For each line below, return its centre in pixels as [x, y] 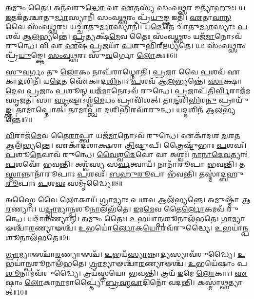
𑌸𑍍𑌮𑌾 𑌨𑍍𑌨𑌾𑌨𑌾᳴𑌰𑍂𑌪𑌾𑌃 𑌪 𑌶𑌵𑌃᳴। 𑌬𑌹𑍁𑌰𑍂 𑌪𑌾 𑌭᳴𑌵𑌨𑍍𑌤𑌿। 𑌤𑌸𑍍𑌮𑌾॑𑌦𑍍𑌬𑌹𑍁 [125, 173]
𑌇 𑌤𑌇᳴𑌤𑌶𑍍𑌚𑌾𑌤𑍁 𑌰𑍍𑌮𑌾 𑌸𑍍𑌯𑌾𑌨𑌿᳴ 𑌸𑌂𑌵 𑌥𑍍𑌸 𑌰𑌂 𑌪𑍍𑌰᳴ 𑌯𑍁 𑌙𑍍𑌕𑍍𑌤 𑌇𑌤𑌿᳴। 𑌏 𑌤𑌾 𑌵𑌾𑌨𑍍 [118, 17]
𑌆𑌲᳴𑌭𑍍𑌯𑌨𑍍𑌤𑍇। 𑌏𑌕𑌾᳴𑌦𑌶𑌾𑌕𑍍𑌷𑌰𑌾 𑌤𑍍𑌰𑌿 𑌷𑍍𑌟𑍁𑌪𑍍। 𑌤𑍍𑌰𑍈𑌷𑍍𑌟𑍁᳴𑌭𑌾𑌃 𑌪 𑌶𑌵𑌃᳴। [126, 145]
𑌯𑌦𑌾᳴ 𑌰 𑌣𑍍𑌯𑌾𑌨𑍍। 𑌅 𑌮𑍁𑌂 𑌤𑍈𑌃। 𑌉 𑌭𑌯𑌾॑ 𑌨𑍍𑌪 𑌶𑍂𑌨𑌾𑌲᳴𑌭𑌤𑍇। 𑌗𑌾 [130, 218]
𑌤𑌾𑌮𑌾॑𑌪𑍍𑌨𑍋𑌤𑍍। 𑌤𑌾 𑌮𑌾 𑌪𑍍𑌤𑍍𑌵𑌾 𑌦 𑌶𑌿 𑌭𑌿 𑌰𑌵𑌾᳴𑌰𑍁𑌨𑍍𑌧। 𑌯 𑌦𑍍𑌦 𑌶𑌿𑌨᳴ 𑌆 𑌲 [119, 109]
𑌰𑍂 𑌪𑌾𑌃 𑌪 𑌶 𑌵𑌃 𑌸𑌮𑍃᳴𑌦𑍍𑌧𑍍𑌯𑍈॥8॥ [64, 183]
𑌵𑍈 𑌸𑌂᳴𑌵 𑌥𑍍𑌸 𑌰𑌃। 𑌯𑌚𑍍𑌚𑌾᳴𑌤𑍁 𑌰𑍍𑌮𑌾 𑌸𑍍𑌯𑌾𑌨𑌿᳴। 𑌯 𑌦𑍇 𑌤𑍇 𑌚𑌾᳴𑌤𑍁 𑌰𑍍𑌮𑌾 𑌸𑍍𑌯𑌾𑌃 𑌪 [127, 26]
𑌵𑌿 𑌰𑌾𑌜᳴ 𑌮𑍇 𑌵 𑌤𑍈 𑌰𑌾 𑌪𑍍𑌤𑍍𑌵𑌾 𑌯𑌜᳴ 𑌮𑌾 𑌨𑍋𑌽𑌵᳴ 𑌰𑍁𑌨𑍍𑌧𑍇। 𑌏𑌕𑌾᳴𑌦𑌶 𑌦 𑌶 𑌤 [123, 135]
